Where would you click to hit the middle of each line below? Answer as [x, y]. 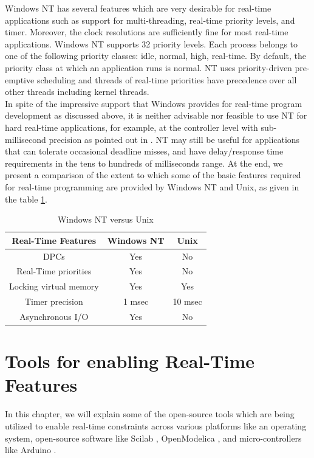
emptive [20, 79]
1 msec [136, 301]
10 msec [187, 301]
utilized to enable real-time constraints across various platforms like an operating [156, 425]
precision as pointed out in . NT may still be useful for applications [174, 139]
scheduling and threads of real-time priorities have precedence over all [167, 79]
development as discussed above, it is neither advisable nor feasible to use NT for [156, 115]
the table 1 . [26, 199]
